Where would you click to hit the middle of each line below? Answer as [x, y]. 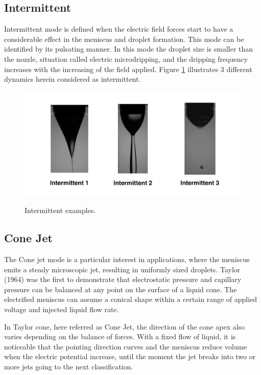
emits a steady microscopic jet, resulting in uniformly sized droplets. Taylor [122, 269]
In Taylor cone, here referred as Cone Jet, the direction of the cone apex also [125, 326]
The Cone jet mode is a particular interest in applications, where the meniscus [127, 259]
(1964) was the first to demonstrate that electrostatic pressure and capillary [123, 279]
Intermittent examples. [60, 210]
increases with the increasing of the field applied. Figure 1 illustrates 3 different [128, 69]
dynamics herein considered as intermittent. [73, 79]
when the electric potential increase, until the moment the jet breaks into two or [130, 356]
